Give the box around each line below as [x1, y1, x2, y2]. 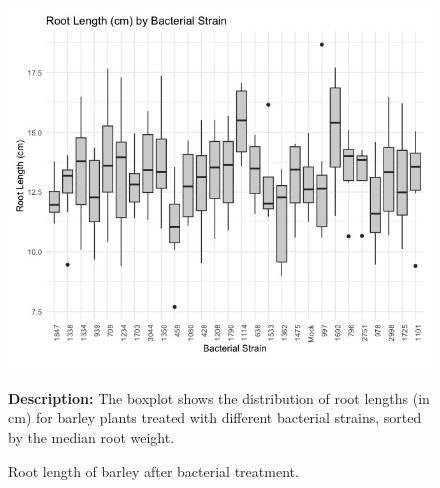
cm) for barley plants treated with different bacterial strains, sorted [8, 407, 422, 428]
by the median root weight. [8, 426, 175, 447]
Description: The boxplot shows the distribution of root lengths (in [8, 387, 430, 408]
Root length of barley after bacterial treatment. [8, 460, 299, 481]
